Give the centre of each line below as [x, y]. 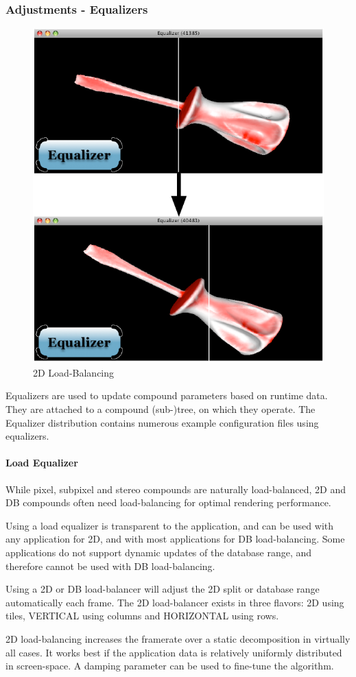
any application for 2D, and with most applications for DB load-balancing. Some [175, 539]
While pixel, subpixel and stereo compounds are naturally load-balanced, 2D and [176, 489]
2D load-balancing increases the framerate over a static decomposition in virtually [178, 638]
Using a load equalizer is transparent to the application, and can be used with [170, 525]
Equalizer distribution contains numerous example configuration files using [162, 422]
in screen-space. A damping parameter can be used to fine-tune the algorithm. [170, 666]
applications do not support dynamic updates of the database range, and [159, 552]
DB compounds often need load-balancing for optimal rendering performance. [168, 502]
